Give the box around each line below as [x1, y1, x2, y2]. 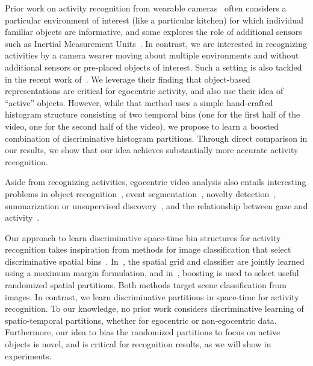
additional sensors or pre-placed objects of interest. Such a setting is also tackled [5, 60, 302, 73]
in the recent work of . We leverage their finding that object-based [5, 72, 250, 85]
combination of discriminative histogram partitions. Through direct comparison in [5, 131, 308, 144]
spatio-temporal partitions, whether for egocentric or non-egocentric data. [5, 314, 277, 326]
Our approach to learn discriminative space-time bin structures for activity [5, 231, 281, 244]
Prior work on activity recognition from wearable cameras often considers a [5, 2, 287, 14]
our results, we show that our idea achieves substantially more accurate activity [5, 144, 299, 156]
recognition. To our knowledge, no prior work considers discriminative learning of [5, 302, 304, 315]
